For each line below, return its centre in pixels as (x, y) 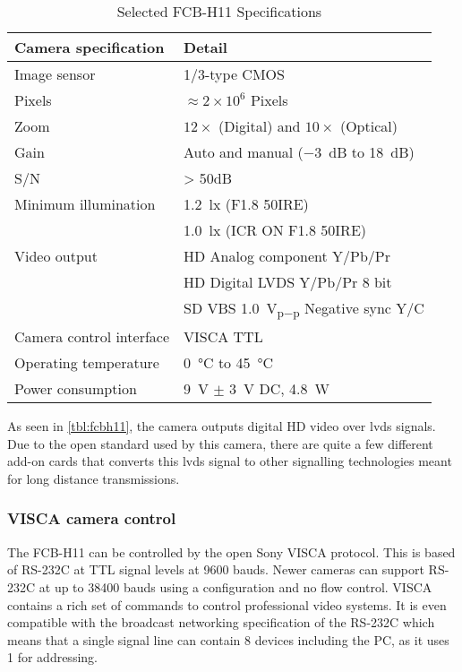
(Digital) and (260, 126)
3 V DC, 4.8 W (279, 389)
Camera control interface (92, 337)
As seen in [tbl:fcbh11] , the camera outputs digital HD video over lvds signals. (222, 426)
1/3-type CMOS (234, 74)
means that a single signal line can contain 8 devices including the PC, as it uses (228, 639)
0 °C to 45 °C (228, 363)
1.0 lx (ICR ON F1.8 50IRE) (275, 230)
